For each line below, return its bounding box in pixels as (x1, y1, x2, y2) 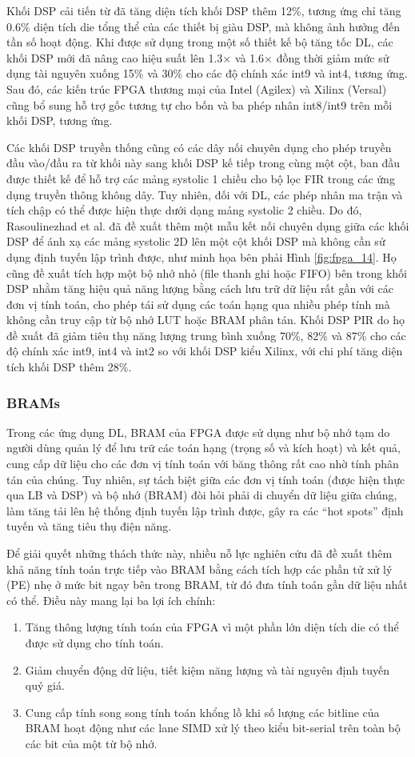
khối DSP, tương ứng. (6, 112, 113, 129)
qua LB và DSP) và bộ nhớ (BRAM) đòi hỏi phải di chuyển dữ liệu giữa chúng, (6, 487, 397, 503)
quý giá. (25, 677, 65, 694)
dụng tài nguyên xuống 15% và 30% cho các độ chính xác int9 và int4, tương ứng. (6, 65, 408, 82)
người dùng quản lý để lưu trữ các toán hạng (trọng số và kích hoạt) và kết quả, (6, 439, 401, 456)
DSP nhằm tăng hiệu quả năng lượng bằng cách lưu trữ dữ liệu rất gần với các (6, 280, 393, 297)
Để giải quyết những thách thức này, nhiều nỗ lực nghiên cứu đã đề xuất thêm (6, 545, 393, 562)
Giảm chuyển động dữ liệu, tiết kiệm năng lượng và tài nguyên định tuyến (25, 661, 389, 678)
